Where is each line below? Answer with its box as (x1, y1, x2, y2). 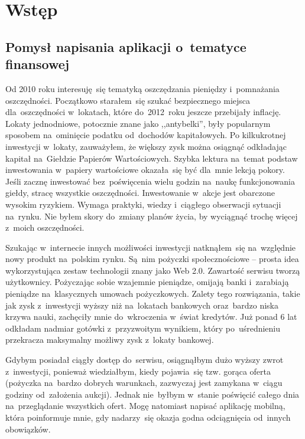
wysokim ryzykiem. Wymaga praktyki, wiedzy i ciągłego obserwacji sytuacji (5, 198, 281, 210)
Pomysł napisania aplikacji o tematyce (5, 37, 246, 55)
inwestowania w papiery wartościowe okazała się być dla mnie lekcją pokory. (5, 163, 285, 176)
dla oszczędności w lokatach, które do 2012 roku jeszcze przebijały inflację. (5, 106, 281, 118)
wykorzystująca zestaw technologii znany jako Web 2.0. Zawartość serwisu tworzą (5, 264, 300, 276)
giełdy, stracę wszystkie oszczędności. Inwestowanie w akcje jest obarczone (5, 186, 275, 199)
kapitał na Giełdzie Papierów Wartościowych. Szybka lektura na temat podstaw (5, 152, 298, 164)
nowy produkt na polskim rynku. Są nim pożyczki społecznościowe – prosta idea (5, 253, 299, 265)
